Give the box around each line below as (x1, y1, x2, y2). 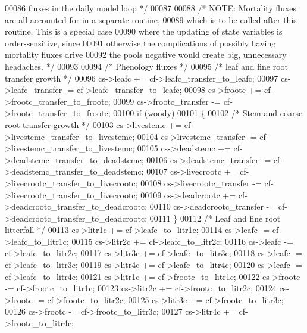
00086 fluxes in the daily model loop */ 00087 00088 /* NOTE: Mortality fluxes (5, 2, 297, 14)
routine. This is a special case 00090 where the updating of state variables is (5, 25, 283, 38)
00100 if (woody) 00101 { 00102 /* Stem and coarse (113, 107, 303, 119)
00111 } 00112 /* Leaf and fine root (149, 211, 281, 224)
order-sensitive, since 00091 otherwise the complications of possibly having (5, 36, 276, 49)
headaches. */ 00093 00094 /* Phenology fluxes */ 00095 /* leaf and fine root (5, 60, 289, 72)
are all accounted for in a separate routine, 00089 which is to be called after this (5, 13, 297, 26)
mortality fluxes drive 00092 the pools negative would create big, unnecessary (5, 48, 287, 61)
